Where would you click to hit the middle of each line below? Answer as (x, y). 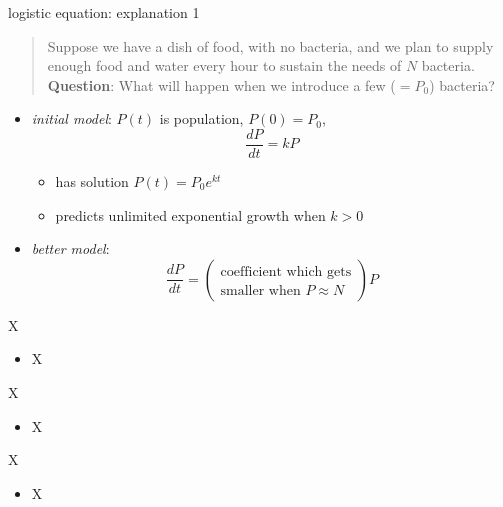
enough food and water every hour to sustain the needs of (224, 65)
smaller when (260, 290)
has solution (92, 181)
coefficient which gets (286, 271)
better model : (70, 248)
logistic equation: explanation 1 (104, 12)
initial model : (71, 118)
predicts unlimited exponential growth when (190, 214)
